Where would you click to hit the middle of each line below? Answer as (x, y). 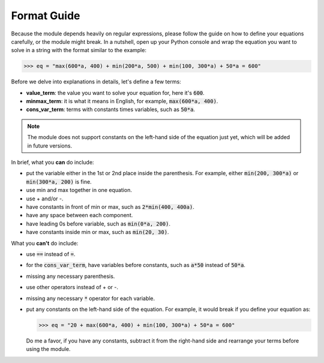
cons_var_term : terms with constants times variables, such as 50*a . (110, 109)
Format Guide (46, 16)
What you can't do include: (45, 243)
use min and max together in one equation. (79, 190)
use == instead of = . (51, 254)
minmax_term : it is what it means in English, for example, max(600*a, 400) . (122, 101)
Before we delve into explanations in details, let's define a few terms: (96, 82)
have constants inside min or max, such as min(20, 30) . (97, 232)
